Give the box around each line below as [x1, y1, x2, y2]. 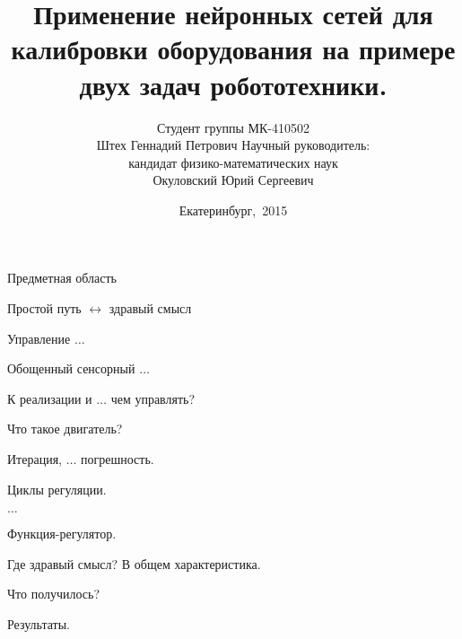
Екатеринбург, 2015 [179, 200, 288, 219]
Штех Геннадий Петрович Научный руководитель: [96, 136, 370, 154]
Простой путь [7, 299, 82, 318]
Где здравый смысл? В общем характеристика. [7, 554, 261, 573]
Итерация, [7, 450, 62, 468]
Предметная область [7, 268, 117, 287]
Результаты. [7, 615, 71, 633]
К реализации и [7, 389, 92, 407]
